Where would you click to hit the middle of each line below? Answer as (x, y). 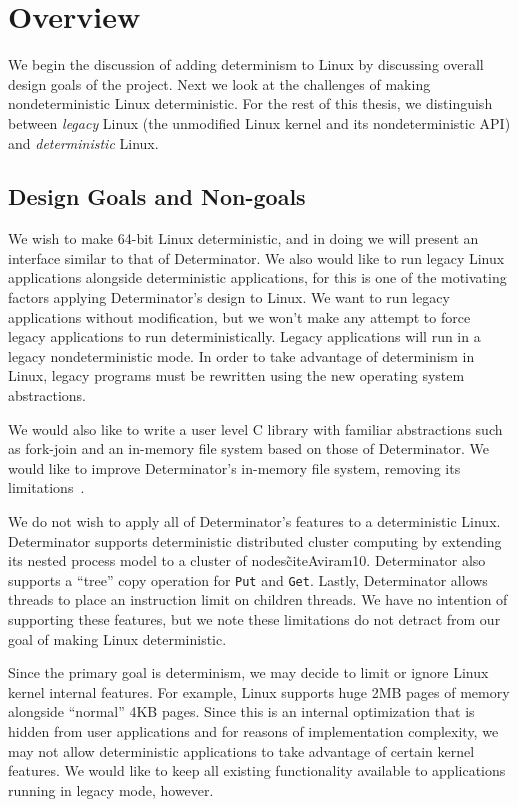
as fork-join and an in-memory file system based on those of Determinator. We (248, 448)
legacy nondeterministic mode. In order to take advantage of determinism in (241, 355)
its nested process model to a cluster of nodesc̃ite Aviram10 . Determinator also (247, 560)
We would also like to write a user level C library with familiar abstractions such (255, 428)
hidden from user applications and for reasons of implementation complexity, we (253, 731)
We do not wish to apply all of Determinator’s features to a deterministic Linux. (254, 521)
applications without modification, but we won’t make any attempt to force (239, 316)
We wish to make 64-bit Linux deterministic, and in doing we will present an (243, 238)
